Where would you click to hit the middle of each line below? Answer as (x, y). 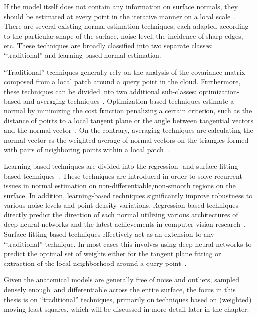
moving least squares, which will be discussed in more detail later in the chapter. (127, 309)
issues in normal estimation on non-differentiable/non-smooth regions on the (120, 185)
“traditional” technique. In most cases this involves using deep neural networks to (128, 243)
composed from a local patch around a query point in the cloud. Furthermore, (122, 81)
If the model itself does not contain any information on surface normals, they (121, 6)
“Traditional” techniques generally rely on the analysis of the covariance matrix (125, 72)
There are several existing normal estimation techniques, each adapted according (126, 26)
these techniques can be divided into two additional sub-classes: (100, 91)
